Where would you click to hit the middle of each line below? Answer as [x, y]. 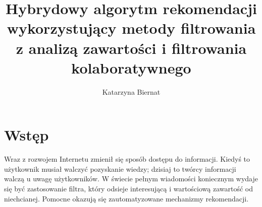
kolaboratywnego [131, 67]
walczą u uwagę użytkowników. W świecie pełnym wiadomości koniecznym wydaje [131, 179]
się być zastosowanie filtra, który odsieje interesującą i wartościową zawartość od [128, 188]
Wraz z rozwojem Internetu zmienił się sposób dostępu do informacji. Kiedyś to [127, 159]
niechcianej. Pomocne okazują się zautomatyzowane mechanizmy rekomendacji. [126, 198]
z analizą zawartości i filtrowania [131, 48]
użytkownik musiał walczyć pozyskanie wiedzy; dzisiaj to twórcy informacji [120, 168]
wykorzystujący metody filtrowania [131, 28]
